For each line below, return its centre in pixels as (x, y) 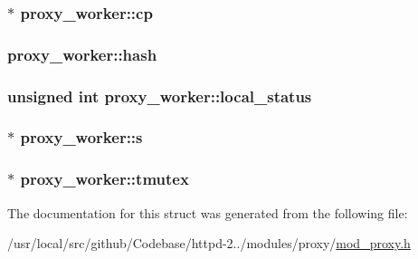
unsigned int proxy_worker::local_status (160, 96)
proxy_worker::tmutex (104, 179)
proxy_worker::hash (82, 54)
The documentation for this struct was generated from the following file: (208, 212)
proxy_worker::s (81, 137)
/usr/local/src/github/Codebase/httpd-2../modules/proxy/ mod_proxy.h (209, 243)
